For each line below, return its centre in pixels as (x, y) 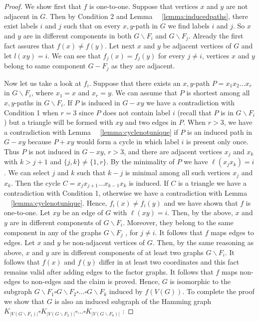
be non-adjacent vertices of (104, 242)
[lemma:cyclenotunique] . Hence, (59, 202)
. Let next (120, 46)
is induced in (101, 102)
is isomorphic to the (200, 281)
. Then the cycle (36, 182)
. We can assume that (144, 93)
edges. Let (19, 242)
